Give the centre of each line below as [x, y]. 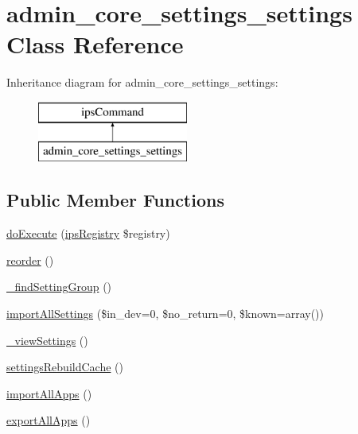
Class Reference [95, 44]
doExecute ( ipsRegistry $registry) [88, 233]
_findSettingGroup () [59, 287]
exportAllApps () [49, 420]
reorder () [30, 260]
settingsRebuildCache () [65, 367]
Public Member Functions [115, 200]
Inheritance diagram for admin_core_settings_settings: [142, 82]
